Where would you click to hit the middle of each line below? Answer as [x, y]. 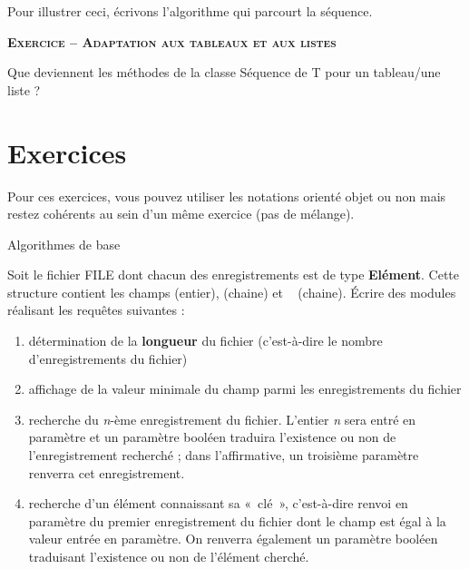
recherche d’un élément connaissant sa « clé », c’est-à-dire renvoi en [218, 503]
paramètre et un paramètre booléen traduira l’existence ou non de [212, 437]
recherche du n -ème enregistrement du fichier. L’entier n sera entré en [222, 419]
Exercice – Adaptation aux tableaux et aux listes [172, 41]
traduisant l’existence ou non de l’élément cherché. [169, 556]
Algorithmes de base [64, 244]
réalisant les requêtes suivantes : [96, 310]
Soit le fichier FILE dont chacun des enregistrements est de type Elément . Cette [234, 275]
